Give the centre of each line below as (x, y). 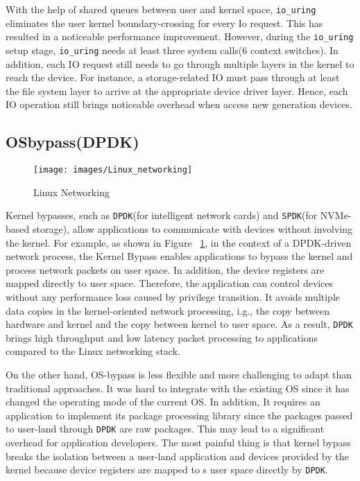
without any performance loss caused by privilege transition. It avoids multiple (173, 297)
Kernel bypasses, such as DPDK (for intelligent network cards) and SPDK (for (162, 215)
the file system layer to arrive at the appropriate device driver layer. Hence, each (177, 90)
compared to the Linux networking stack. (93, 351)
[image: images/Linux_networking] (113, 170)
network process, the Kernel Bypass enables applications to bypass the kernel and (179, 256)
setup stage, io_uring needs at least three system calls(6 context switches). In (172, 50)
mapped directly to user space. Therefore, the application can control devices (170, 283)
